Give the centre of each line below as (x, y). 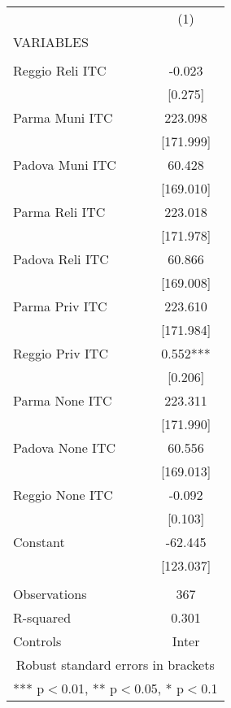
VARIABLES (51, 42)
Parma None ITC (63, 400)
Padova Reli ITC (61, 259)
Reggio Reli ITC (60, 70)
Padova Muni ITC (65, 165)
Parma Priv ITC (60, 306)
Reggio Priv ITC (61, 353)
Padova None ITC (64, 447)
